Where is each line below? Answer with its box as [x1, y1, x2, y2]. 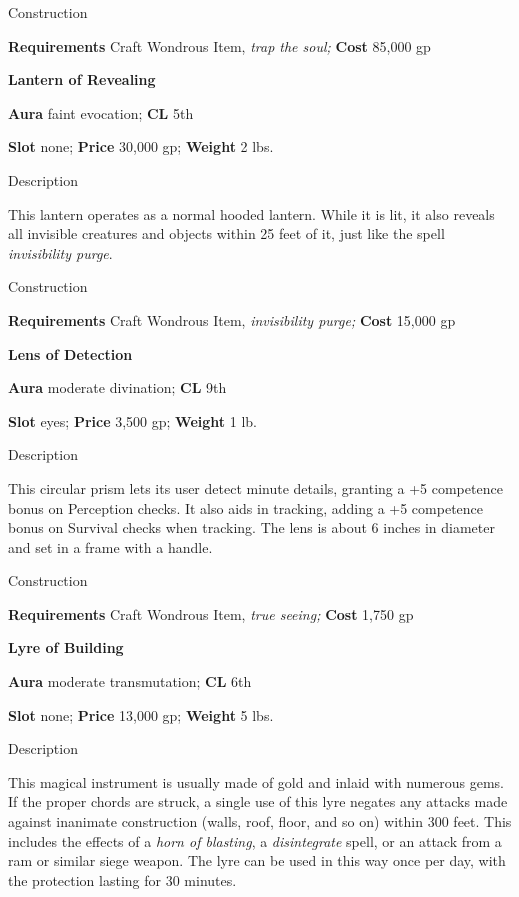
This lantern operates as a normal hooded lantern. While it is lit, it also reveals [8, 203, 495, 224]
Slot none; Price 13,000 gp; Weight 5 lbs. [8, 704, 274, 725]
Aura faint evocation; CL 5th [8, 102, 194, 123]
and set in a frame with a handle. [8, 536, 213, 557]
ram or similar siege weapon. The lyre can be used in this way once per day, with [8, 850, 506, 871]
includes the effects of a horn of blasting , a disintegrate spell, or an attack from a [8, 830, 502, 851]
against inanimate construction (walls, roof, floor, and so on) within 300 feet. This [8, 811, 512, 832]
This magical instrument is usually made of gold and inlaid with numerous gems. [8, 771, 504, 792]
